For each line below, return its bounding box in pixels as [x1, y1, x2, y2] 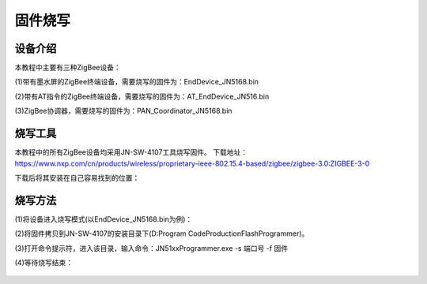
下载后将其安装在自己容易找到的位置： [14, 173, 140, 182]
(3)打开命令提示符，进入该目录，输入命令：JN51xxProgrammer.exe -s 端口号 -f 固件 [14, 243, 289, 252]
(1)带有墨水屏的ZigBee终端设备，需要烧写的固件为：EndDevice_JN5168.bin [14, 77, 259, 87]
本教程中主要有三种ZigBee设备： [14, 63, 122, 73]
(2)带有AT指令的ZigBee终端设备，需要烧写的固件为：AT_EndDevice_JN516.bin [14, 92, 270, 101]
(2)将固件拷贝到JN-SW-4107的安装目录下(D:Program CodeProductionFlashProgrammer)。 [14, 229, 309, 238]
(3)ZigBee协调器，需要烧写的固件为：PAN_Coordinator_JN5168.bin [14, 106, 232, 116]
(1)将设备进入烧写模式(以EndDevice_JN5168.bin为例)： [14, 214, 193, 224]
